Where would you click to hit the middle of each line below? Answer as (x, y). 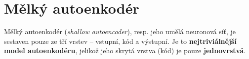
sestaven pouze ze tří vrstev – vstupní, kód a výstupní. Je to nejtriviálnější (120, 41)
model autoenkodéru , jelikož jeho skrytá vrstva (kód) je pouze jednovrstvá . (125, 50)
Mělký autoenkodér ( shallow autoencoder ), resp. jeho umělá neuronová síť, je (120, 31)
